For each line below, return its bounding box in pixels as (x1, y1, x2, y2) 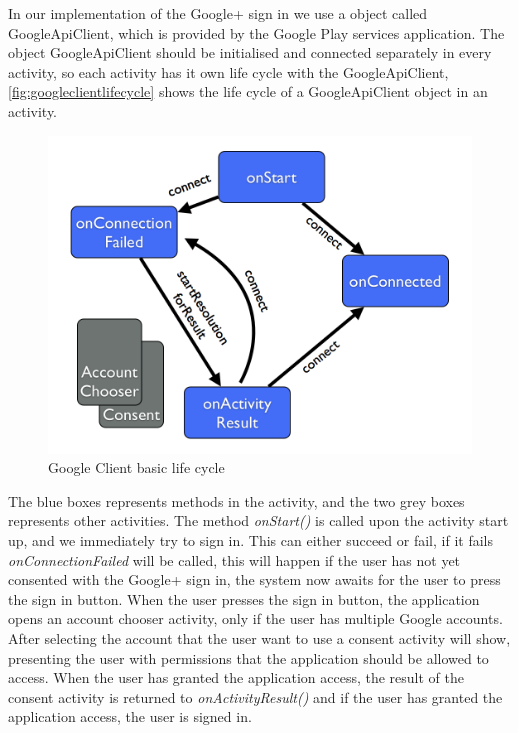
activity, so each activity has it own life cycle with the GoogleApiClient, (8, 61, 449, 82)
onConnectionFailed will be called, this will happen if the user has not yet (8, 549, 461, 570)
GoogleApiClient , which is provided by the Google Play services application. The (8, 22, 505, 43)
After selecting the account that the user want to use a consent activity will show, (8, 627, 511, 648)
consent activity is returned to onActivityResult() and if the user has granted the (8, 686, 503, 707)
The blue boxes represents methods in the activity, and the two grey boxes (8, 490, 465, 511)
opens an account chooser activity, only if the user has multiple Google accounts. (8, 608, 503, 629)
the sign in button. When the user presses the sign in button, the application (8, 588, 480, 609)
